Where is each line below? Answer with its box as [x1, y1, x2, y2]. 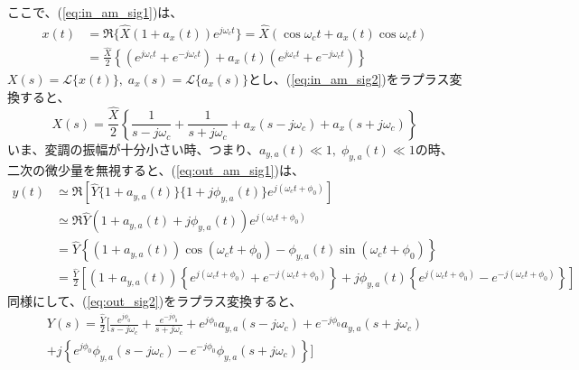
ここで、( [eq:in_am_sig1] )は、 [7, 3, 183, 21]
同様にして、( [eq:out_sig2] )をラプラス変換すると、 [7, 291, 303, 310]
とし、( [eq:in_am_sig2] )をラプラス [247, 69, 450, 88]
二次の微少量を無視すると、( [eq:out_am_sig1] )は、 [7, 160, 304, 179]
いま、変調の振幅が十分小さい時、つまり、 [7, 139, 259, 158]
